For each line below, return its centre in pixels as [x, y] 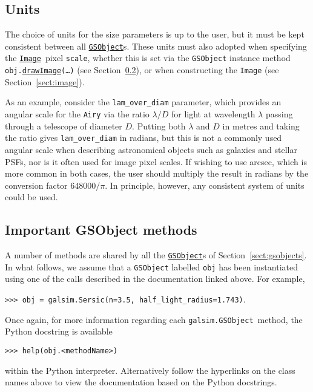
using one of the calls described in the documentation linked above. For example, [155, 279]
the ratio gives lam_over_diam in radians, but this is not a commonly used [143, 138]
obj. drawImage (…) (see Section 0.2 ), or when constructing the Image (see [142, 70]
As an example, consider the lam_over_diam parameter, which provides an [143, 102]
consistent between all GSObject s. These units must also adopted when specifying [156, 46]
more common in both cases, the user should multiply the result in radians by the [157, 173]
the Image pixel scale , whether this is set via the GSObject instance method [148, 58]
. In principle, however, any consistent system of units [205, 185]
